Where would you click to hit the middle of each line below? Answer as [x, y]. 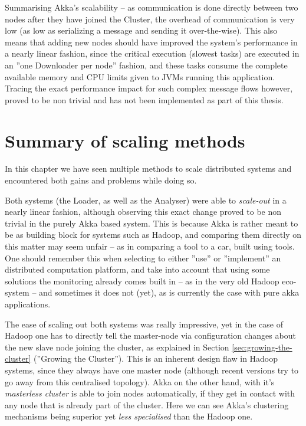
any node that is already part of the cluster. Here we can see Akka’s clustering [147, 404]
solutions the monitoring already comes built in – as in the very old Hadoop [142, 281]
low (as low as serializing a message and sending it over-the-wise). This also [141, 30]
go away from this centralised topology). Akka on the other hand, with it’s [140, 381]
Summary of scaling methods [125, 140]
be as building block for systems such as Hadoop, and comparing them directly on [153, 235]
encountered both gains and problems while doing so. [101, 180]
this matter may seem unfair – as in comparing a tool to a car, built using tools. [150, 246]
